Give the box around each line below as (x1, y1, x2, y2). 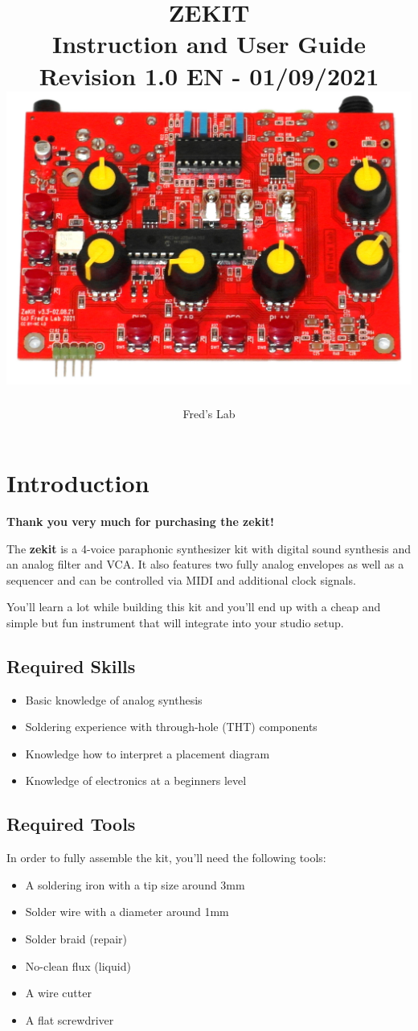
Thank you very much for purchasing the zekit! (6, 512, 274, 529)
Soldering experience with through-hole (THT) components (25, 718, 318, 735)
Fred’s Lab (182, 405, 236, 422)
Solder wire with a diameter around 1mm (25, 903, 229, 920)
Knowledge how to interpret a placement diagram (25, 745, 270, 762)
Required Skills (6, 653, 136, 678)
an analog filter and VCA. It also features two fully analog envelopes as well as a (6, 556, 404, 573)
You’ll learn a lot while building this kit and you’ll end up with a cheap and (6, 598, 381, 615)
